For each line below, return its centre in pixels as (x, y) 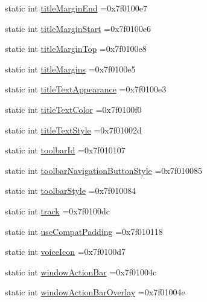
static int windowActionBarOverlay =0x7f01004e (95, 292)
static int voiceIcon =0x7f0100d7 (65, 252)
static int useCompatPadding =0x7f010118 (84, 231)
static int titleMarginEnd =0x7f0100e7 (76, 8)
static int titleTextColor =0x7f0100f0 (73, 109)
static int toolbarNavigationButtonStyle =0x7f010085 (104, 170)
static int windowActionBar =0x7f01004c (81, 271)
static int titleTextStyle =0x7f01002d (73, 130)
